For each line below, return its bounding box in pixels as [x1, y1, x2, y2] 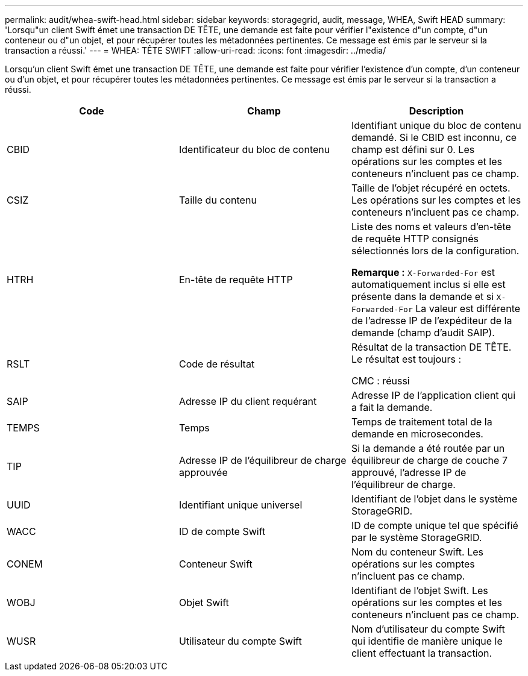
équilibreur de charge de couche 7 [351, 454, 508, 466]
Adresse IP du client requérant [178, 395, 317, 407]
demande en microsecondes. [351, 428, 483, 440]
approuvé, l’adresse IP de [351, 466, 467, 478]
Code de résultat [178, 358, 255, 370]
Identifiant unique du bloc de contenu [351, 119, 521, 131]
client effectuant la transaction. [351, 647, 492, 659]
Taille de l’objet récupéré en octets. [351, 182, 511, 194]
